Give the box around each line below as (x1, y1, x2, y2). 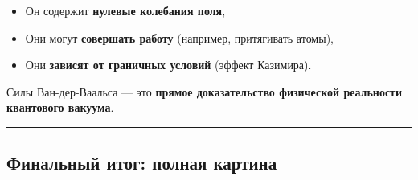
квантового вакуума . (6, 99, 114, 116)
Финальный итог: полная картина (6, 150, 277, 175)
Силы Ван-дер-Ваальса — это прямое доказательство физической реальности (6, 83, 403, 100)
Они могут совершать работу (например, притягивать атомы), (25, 29, 334, 46)
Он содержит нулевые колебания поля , (25, 2, 226, 18)
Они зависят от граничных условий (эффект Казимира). (25, 56, 312, 73)
